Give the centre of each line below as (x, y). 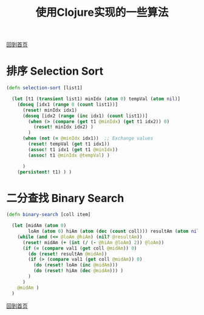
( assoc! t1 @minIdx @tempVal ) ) (69, 155)
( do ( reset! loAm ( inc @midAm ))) (76, 265)
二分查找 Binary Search (65, 198)
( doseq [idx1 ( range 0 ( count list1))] (68, 104)
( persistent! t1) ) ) (44, 172)
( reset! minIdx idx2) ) (63, 127)
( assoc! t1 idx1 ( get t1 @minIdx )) (73, 149)
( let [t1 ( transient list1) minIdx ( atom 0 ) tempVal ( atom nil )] (96, 99)
